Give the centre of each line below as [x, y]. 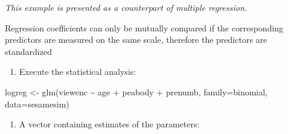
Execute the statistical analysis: [78, 72]
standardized [28, 51]
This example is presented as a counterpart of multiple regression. [126, 7]
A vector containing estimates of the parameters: [109, 124]
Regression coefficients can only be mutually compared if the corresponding [144, 27]
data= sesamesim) [37, 104]
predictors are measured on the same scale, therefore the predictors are [136, 40]
